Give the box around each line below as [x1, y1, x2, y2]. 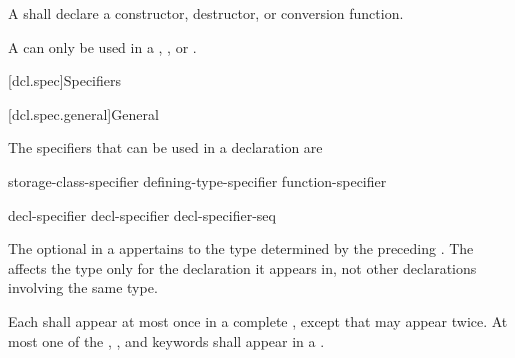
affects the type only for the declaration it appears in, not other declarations [8, 257, 477, 278]
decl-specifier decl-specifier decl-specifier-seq [8, 204, 276, 225]
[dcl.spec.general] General [8, 103, 159, 124]
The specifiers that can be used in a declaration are [8, 137, 323, 158]
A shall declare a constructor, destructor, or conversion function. [8, 3, 404, 23]
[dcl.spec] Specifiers [8, 70, 121, 91]
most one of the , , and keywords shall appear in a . [8, 330, 325, 351]
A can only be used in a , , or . [8, 36, 197, 57]
